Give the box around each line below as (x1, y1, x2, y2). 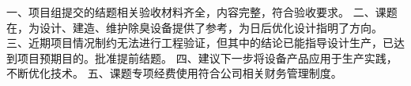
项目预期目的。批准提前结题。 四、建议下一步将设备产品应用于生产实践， (17, 49, 398, 66)
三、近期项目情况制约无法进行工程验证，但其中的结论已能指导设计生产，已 (6, 34, 394, 51)
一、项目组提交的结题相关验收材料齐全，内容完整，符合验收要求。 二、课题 (6, 4, 398, 20)
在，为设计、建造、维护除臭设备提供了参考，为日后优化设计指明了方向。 (6, 19, 383, 35)
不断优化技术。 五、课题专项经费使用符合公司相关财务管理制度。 (6, 65, 342, 81)
